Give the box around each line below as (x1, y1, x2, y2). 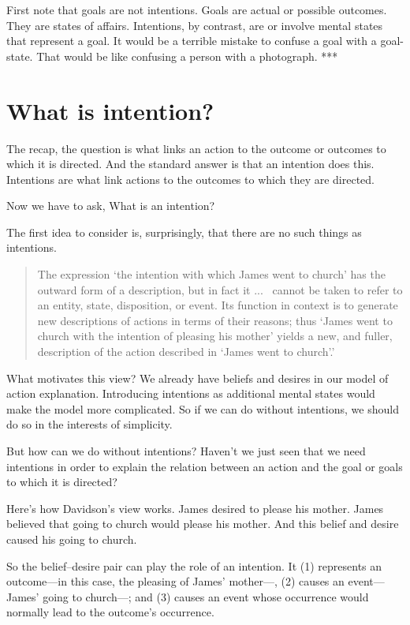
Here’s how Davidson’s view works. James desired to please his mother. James (6, 500, 384, 516)
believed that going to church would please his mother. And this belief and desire (6, 515, 399, 532)
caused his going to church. (6, 530, 137, 547)
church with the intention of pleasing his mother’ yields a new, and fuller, (37, 327, 393, 344)
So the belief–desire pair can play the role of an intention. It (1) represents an (6, 557, 382, 574)
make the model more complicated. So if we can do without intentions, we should (6, 400, 399, 417)
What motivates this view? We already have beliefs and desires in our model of (6, 369, 389, 386)
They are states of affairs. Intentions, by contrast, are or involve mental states (6, 17, 383, 33)
